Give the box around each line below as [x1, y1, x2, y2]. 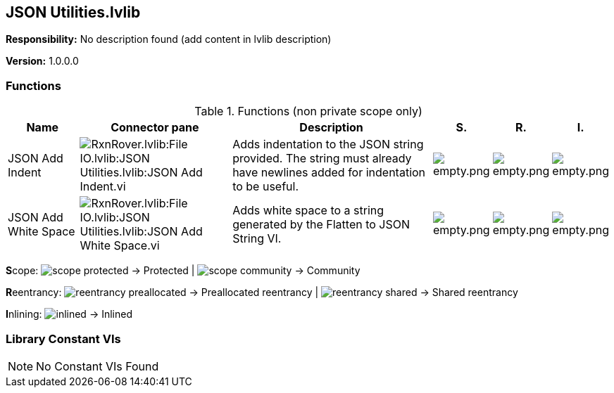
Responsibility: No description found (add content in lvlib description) [6, 33, 332, 46]
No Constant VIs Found [36, 359, 159, 373]
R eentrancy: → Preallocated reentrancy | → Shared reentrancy [6, 286, 518, 299]
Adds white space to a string [232, 203, 384, 218]
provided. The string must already [232, 151, 412, 166]
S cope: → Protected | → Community [6, 264, 361, 277]
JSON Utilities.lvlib [6, 4, 141, 21]
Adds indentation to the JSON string [232, 137, 424, 152]
